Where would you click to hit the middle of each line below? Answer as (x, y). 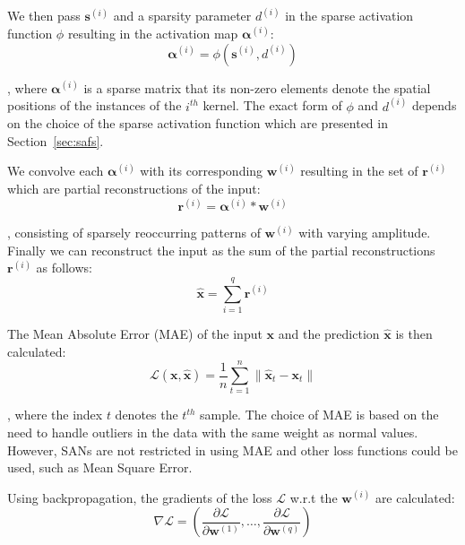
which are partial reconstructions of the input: (134, 189)
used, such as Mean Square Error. (100, 467)
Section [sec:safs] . (56, 140)
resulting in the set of (359, 171)
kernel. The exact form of (272, 105)
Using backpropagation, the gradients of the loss (140, 497)
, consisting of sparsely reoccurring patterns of (134, 233)
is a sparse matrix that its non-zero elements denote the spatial (257, 87)
